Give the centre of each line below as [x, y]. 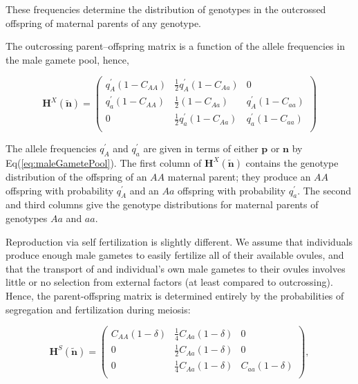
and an [144, 190]
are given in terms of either [201, 148]
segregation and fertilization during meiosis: [98, 309]
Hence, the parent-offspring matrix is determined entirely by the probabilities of [175, 295]
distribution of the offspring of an [76, 176]
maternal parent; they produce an [239, 176]
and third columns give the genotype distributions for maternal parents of [162, 204]
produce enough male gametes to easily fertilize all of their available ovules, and [175, 255]
